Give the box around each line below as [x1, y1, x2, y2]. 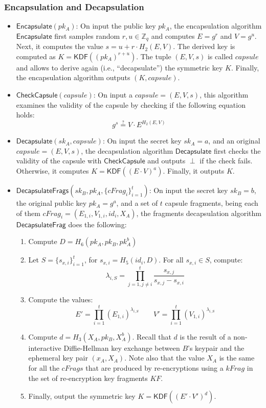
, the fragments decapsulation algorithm [136, 207, 261, 218]
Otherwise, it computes [16, 165, 89, 176]
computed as [16, 51, 56, 61]
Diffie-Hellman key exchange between [63, 342, 180, 353]
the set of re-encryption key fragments [28, 372, 148, 383]
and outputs [147, 155, 186, 166]
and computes [151, 30, 195, 41]
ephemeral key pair [28, 352, 88, 363]
